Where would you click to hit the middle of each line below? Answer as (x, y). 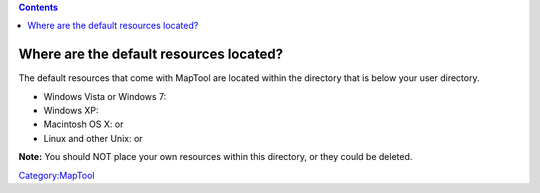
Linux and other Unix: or (93, 138)
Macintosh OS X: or (83, 124)
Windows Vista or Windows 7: (105, 96)
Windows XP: (71, 111)
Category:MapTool (56, 175)
